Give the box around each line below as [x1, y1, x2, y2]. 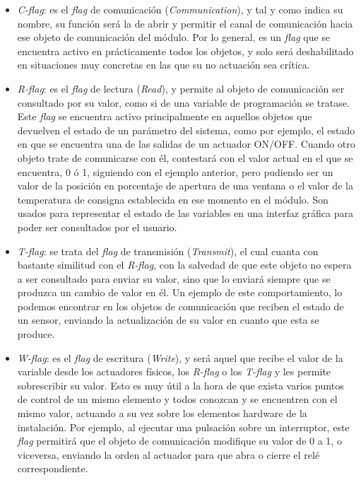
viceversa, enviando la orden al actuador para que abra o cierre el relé [17, 447, 320, 462]
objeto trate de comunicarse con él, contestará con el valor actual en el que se [17, 150, 353, 165]
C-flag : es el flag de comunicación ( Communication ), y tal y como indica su [17, 2, 343, 16]
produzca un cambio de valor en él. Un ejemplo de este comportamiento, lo [17, 285, 343, 300]
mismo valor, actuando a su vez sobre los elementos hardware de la [17, 406, 307, 421]
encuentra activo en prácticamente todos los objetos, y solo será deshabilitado [17, 43, 354, 58]
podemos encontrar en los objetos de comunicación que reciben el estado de [17, 298, 344, 313]
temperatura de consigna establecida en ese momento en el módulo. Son [17, 192, 329, 206]
